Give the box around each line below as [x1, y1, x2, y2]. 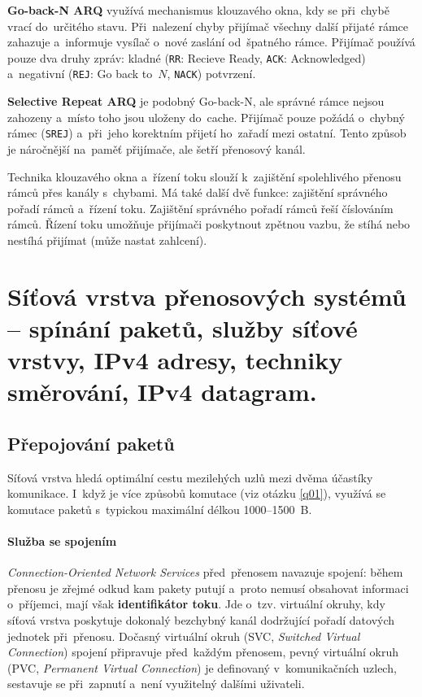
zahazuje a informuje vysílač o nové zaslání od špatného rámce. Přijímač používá [7, 33, 415, 50]
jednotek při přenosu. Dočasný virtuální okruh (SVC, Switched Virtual [7, 627, 360, 644]
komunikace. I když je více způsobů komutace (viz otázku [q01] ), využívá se [7, 485, 386, 502]
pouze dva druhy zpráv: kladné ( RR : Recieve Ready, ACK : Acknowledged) [7, 49, 366, 66]
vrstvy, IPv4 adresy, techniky [7, 343, 343, 377]
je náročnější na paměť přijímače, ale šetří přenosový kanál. [7, 140, 306, 157]
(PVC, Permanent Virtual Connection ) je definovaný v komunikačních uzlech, [7, 659, 397, 676]
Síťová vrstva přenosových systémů [7, 279, 407, 312]
